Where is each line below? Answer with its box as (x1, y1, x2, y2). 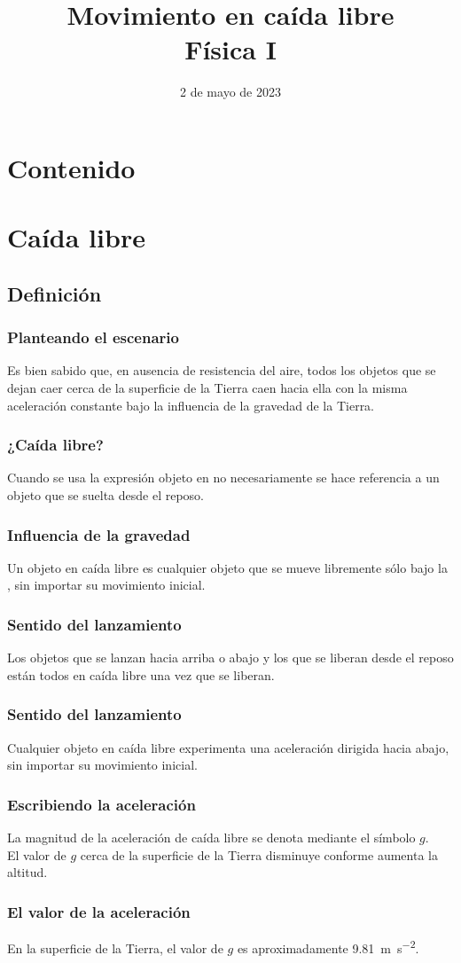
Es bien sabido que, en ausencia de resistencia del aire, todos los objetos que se (7, 361, 436, 380)
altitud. (7, 863, 48, 881)
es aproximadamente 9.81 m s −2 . (237, 936, 419, 957)
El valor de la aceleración (7, 900, 191, 922)
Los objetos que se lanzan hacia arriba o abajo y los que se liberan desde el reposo (7, 648, 454, 667)
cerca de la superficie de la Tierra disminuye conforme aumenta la (80, 845, 438, 864)
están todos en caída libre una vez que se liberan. (7, 665, 275, 684)
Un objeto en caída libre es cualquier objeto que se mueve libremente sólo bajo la (7, 558, 448, 576)
